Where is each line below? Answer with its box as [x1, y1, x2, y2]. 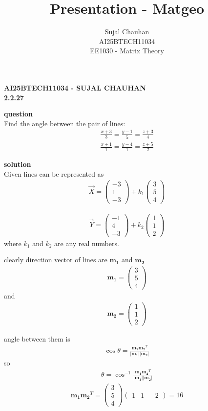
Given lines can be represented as [4, 168, 104, 179]
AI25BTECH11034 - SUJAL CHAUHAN [4, 82, 146, 92]
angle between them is [4, 333, 70, 343]
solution [4, 159, 31, 169]
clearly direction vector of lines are [4, 254, 107, 265]
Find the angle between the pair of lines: [4, 118, 125, 128]
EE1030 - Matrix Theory [90, 46, 164, 56]
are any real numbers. [54, 238, 119, 248]
